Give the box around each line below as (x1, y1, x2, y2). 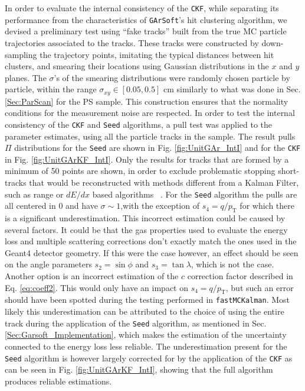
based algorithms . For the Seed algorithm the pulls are (92, 188, 297, 200)
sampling (5, 48, 37, 60)
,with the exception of (120, 199, 199, 212)
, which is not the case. (191, 258, 274, 270)
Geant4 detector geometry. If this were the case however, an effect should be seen (5, 246, 299, 258)
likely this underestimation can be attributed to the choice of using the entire (5, 305, 284, 318)
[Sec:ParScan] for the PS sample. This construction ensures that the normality (5, 95, 288, 107)
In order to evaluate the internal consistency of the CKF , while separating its (5, 2, 279, 14)
